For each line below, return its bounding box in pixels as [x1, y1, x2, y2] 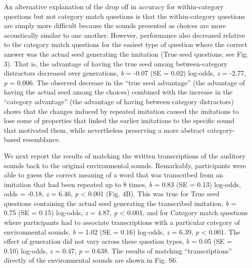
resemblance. [22, 134, 61, 144]
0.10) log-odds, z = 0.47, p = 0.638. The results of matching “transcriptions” [4, 245, 232, 255]
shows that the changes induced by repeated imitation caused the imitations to [4, 106, 239, 116]
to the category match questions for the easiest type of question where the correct [4, 39, 248, 49]
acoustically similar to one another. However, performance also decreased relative [4, 30, 245, 40]
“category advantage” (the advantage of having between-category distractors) [4, 96, 234, 106]
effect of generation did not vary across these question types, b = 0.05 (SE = [4, 236, 232, 246]
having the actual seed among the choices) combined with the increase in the [4, 87, 233, 97]
